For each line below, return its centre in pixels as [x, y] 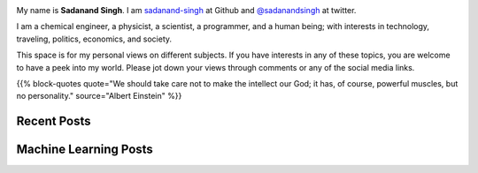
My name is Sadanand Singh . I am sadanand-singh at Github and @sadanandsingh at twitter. [186, 10]
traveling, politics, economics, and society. [94, 39]
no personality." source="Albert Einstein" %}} [99, 96]
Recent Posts [54, 121]
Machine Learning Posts [85, 150]
